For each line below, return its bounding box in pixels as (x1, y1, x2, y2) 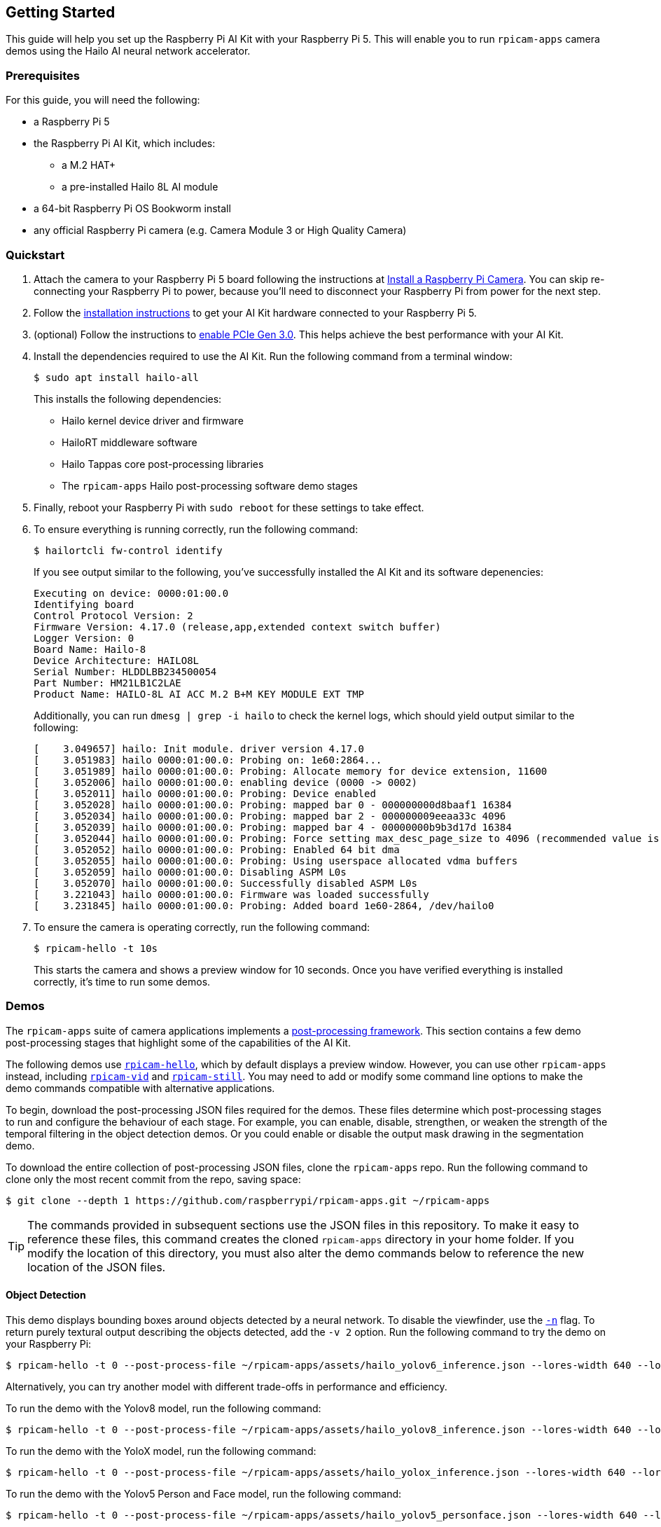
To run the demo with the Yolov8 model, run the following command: (6, 1402, 321, 1414)
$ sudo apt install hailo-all (34, 371, 200, 383)
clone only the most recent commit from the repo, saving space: (6, 1173, 301, 1185)
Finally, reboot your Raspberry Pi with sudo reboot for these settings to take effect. (34, 501, 424, 513)
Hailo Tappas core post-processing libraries (62, 457, 264, 470)
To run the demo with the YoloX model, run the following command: (6, 1444, 316, 1457)
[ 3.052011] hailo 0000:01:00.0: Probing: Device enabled (34, 787, 376, 799)
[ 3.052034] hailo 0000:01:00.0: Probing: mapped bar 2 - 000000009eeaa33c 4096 (34, 810, 506, 822)
